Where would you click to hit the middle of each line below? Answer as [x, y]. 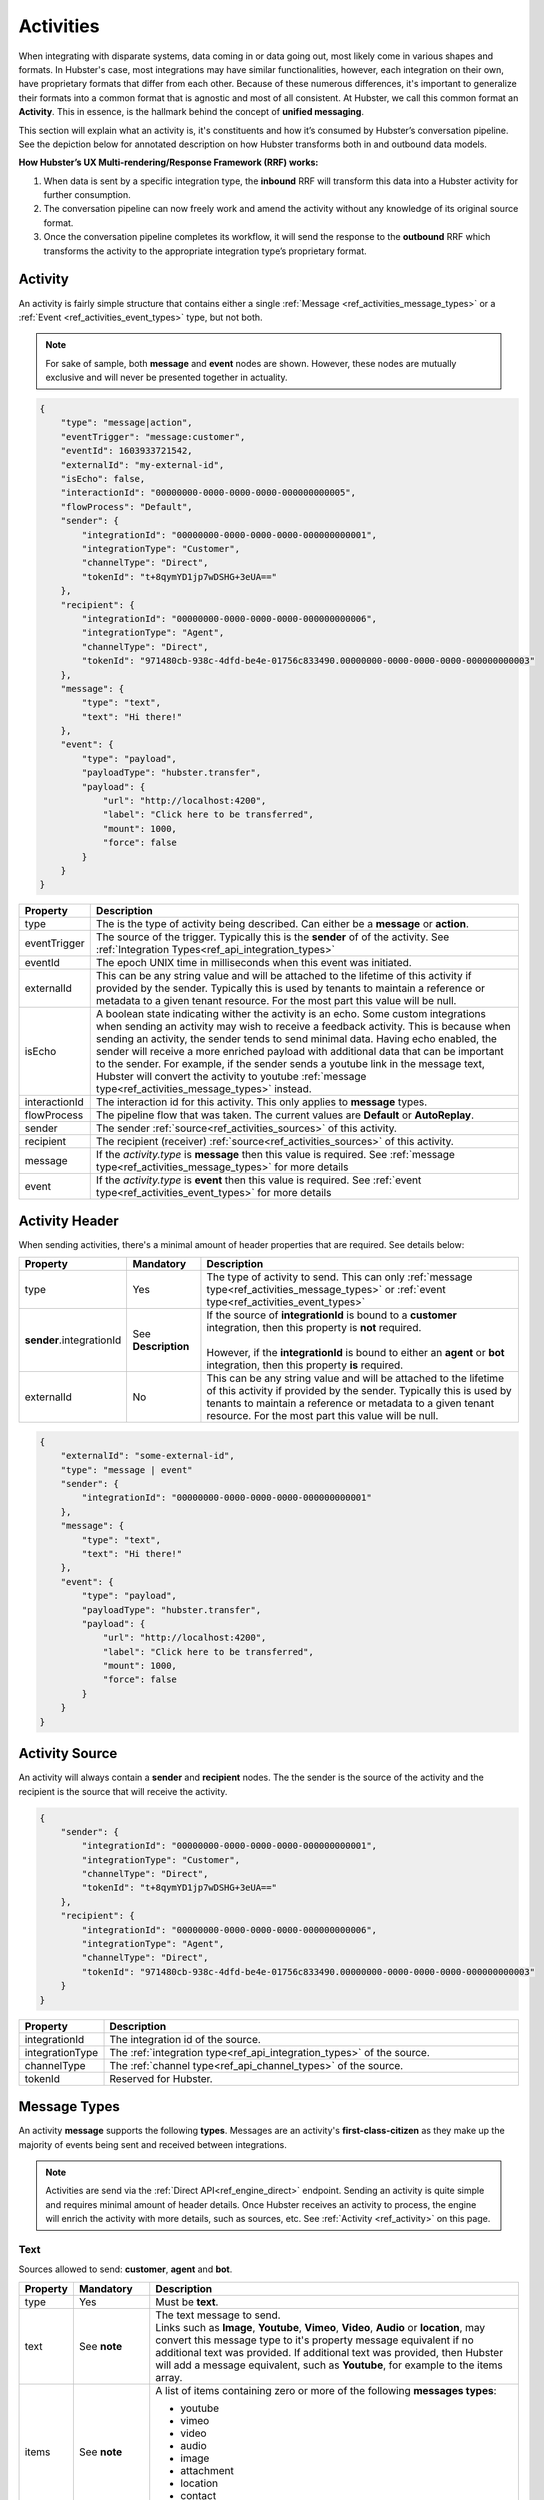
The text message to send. [218, 2315]
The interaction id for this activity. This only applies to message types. [261, 1102]
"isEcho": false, [103, 479]
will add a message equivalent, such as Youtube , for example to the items [329, 2365]
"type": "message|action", [127, 423]
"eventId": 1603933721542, [127, 451]
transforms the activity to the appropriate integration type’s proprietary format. [205, 251]
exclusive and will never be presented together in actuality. [166, 377]
